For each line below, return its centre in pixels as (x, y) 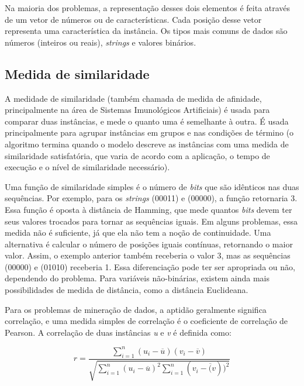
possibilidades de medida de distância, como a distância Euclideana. (127, 290)
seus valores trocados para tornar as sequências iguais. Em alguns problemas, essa (151, 221)
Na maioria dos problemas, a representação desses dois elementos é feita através (148, 8)
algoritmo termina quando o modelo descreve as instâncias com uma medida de (147, 144)
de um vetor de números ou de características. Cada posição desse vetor (133, 19)
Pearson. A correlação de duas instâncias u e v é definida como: (118, 332)
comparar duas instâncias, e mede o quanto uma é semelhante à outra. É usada (147, 121)
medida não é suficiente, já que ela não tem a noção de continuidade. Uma (138, 232)
